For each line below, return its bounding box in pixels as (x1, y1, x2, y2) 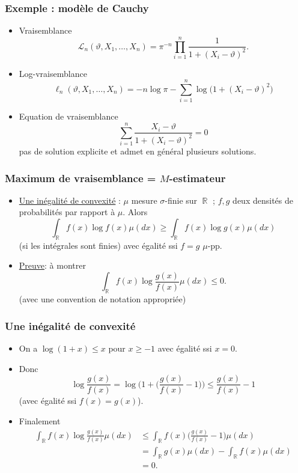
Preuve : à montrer (19, 259, 86, 272)
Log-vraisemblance (19, 67, 87, 79)
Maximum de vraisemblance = (5, 170, 156, 185)
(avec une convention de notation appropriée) (19, 293, 186, 305)
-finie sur (165, 194, 198, 206)
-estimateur (169, 170, 226, 185)
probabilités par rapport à (19, 206, 115, 218)
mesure (131, 194, 157, 206)
